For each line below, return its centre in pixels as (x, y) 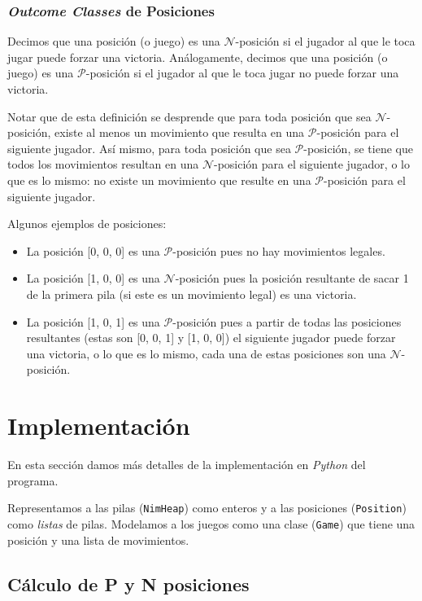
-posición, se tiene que (358, 148)
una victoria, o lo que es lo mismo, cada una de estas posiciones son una (206, 353)
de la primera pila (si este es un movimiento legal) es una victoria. (191, 294)
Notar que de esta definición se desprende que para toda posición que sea (189, 116)
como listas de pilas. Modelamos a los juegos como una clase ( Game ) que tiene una (211, 523)
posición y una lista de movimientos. (98, 540)
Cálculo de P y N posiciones (128, 583)
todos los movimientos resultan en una (103, 164)
